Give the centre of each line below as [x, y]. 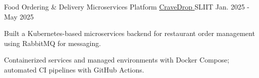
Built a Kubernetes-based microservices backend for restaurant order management [129, 33]
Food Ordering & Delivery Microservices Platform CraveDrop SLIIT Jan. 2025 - [127, 6]
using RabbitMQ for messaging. [53, 43]
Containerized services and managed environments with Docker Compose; [117, 60]
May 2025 [19, 16]
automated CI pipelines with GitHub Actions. [74, 69]
